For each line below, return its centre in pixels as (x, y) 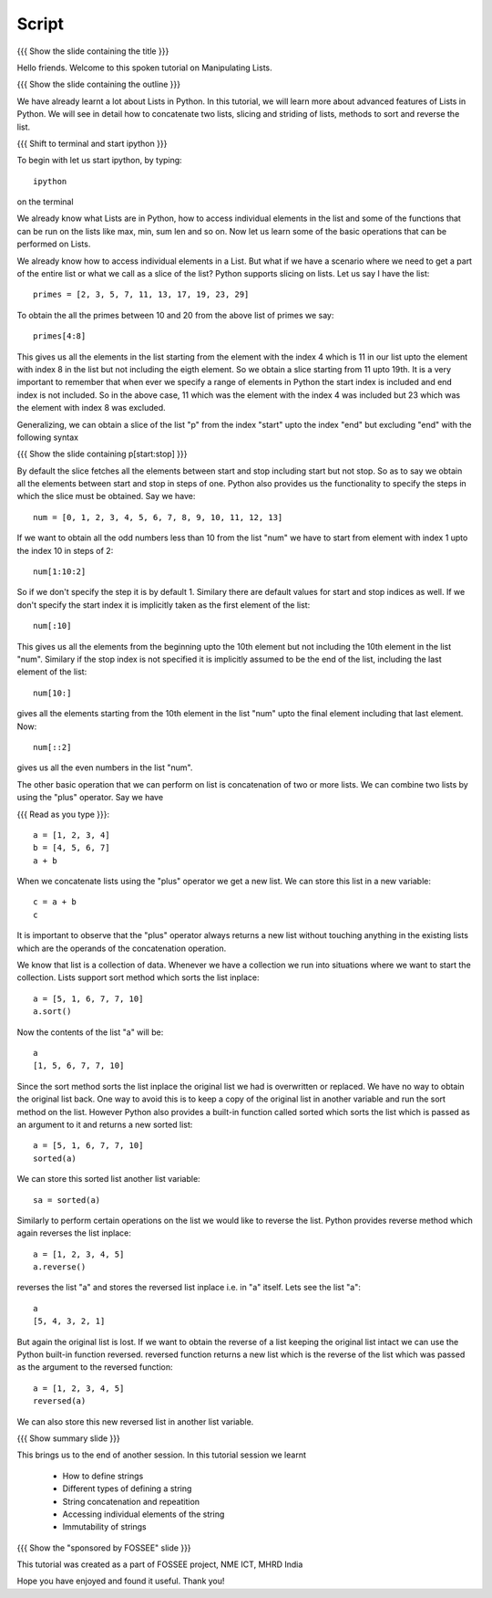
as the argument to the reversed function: (95, 1367)
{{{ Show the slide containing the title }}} (93, 51)
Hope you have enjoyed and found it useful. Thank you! (121, 1581)
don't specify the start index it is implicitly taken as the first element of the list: (164, 605)
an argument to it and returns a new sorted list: (105, 1124)
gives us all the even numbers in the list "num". (105, 768)
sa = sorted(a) (67, 1200)
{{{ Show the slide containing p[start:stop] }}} (102, 454)
